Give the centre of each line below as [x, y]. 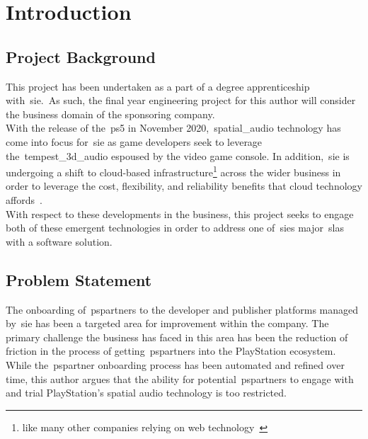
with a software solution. [59, 241]
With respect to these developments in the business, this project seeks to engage [180, 213]
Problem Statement [79, 279]
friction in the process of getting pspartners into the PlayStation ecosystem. [171, 351]
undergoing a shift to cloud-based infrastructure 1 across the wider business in [173, 171]
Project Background [81, 56]
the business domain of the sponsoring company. [110, 114]
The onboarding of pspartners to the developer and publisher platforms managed [182, 309]
